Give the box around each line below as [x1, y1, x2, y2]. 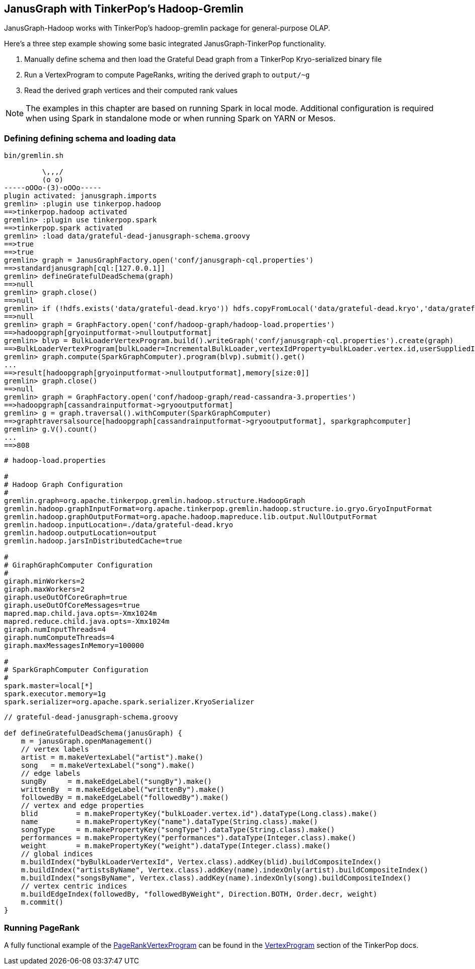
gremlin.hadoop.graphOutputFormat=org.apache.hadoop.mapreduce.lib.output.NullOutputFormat [4, 513, 377, 521]
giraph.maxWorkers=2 [4, 585, 85, 594]
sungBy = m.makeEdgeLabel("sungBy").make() [21, 777, 212, 786]
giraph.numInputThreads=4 [4, 625, 106, 634]
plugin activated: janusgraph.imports [4, 192, 157, 200]
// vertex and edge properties [21, 801, 144, 810]
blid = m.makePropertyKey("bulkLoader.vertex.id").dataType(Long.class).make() [21, 810, 377, 818]
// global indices [21, 850, 94, 858]
